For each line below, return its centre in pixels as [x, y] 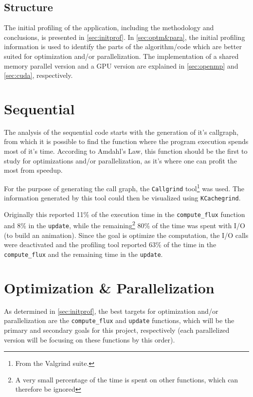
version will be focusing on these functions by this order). [90, 339]
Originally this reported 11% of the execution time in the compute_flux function [125, 214]
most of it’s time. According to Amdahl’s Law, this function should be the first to [126, 151]
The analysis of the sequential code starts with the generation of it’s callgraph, [121, 132]
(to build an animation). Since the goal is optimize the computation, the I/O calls [126, 235]
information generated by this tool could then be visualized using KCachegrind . [122, 198]
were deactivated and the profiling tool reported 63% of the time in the [110, 244]
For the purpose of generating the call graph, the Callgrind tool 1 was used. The [124, 187]
